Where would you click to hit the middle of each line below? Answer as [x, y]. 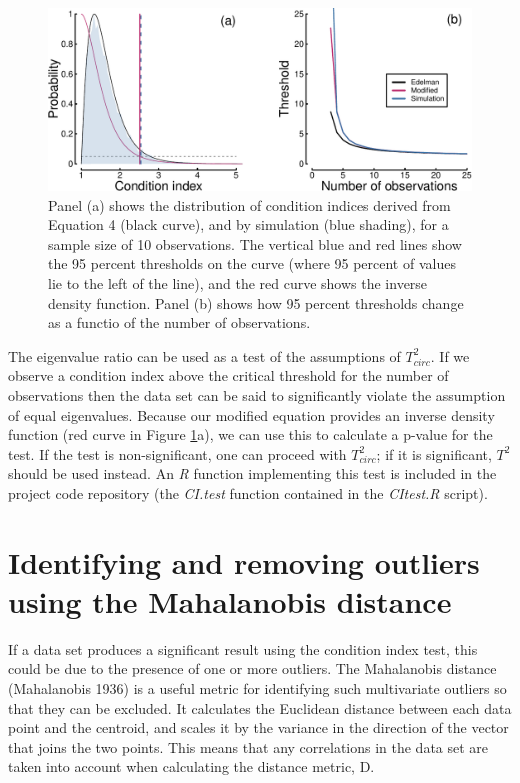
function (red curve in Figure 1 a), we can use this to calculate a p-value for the [250, 434]
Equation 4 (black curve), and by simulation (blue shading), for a [248, 224]
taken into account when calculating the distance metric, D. [191, 766]
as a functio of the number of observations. [179, 322]
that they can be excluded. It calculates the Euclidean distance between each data [260, 707]
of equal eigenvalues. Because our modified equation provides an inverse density [251, 414]
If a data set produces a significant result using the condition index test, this [243, 648]
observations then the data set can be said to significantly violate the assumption [257, 394]
